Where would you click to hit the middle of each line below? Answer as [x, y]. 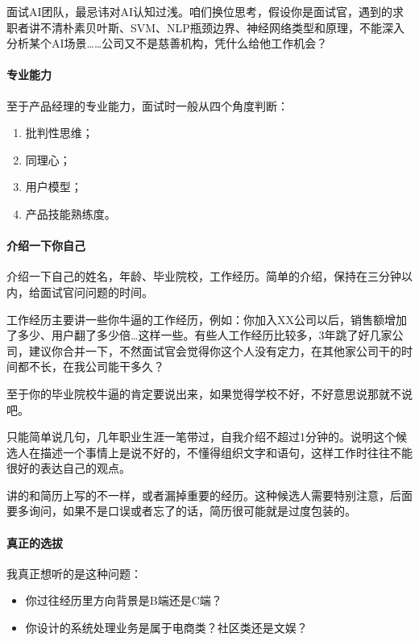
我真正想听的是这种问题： [74, 573]
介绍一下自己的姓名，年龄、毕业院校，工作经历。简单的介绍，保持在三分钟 [204, 276]
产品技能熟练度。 [71, 213]
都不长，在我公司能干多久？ [91, 366]
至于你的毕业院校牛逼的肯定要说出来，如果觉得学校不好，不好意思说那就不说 [209, 393]
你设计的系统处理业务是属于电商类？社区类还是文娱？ [166, 628]
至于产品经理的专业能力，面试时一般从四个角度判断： [147, 105]
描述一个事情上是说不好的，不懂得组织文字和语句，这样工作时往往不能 [226, 452]
